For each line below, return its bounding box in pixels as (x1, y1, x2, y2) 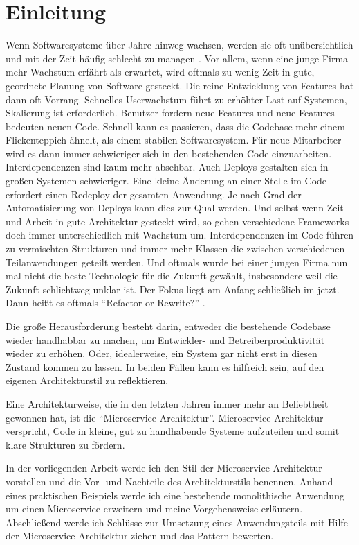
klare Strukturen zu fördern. (6, 437, 125, 451)
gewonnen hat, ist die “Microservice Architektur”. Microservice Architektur (6, 410, 324, 424)
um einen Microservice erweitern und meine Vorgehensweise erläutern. (6, 501, 303, 516)
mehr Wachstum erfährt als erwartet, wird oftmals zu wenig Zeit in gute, (6, 64, 315, 79)
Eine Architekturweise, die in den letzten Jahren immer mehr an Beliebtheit (6, 396, 329, 410)
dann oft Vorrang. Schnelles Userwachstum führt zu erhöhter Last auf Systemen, (6, 92, 347, 106)
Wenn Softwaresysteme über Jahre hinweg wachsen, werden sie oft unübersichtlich (6, 37, 353, 52)
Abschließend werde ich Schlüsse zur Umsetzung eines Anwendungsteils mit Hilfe (6, 514, 348, 529)
